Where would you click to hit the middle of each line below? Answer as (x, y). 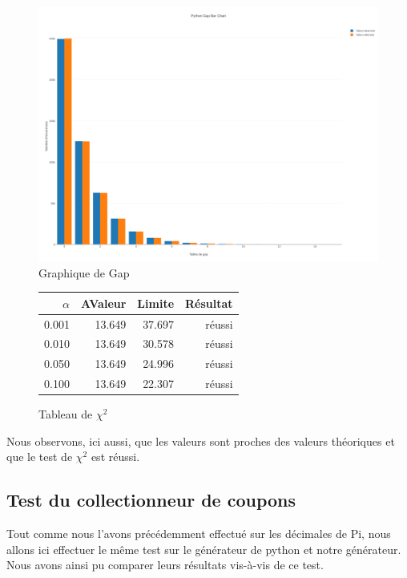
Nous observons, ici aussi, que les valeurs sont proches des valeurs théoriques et (201, 441)
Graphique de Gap (84, 272)
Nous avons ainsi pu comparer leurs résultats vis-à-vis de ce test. (165, 565)
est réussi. (115, 457)
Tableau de (66, 414)
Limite (156, 303)
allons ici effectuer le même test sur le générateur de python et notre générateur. (204, 549)
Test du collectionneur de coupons (151, 500)
